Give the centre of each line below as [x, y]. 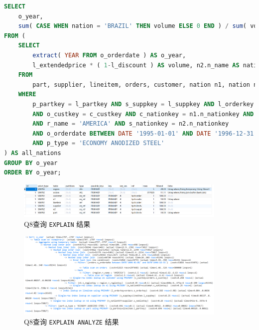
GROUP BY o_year [31, 163]
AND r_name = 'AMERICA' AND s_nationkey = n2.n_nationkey [131, 124]
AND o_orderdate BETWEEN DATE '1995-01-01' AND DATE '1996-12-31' [145, 133]
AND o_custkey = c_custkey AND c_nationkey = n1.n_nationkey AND [143, 114]
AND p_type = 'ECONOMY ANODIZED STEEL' [99, 143]
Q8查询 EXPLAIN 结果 [57, 224]
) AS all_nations [33, 153]
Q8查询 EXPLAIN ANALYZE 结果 [71, 321]
